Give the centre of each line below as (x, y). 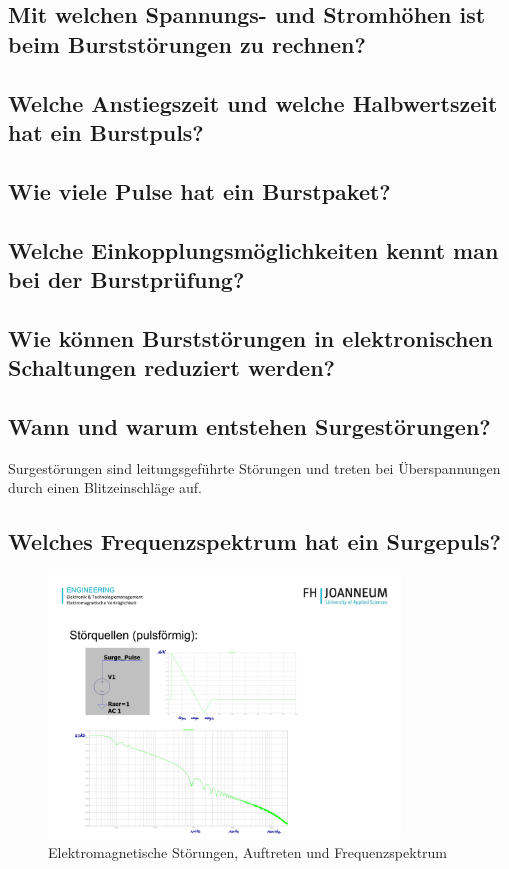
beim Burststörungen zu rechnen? (187, 43)
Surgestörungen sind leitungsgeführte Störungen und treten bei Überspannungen (254, 467)
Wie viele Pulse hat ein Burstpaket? (199, 190)
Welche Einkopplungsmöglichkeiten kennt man (253, 249)
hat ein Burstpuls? (106, 131)
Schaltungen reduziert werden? (172, 367)
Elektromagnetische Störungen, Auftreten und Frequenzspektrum (248, 852)
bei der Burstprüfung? (126, 278)
